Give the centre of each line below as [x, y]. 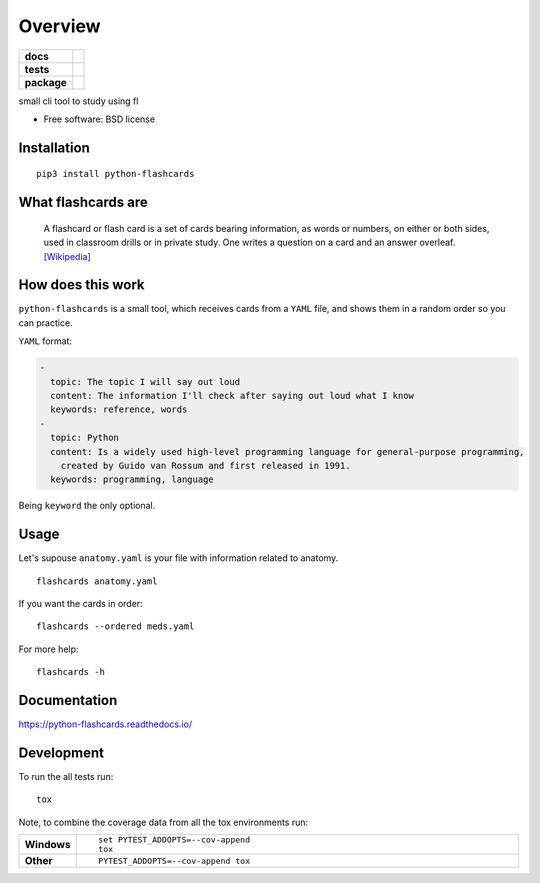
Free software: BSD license [99, 119]
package [45, 82]
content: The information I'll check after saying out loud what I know [232, 395]
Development [61, 752]
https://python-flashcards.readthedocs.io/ [105, 724]
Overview [59, 26]
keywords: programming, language [132, 479]
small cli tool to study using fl [78, 101]
